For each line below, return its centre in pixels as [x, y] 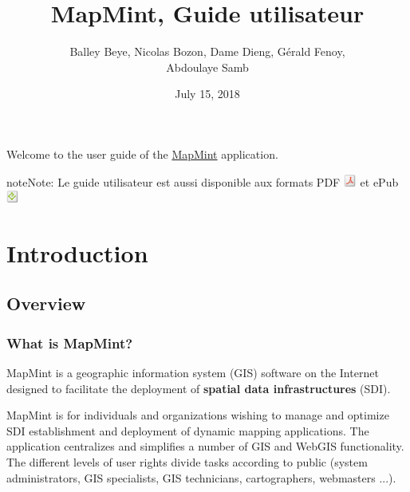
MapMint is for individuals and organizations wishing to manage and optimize [198, 415]
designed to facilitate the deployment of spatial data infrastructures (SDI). [199, 388]
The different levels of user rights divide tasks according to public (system [187, 462]
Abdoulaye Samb [207, 67]
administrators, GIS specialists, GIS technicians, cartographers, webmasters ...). [201, 477]
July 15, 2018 [207, 94]
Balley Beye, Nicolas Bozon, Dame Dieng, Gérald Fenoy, [207, 51]
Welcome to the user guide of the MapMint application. [142, 154]
